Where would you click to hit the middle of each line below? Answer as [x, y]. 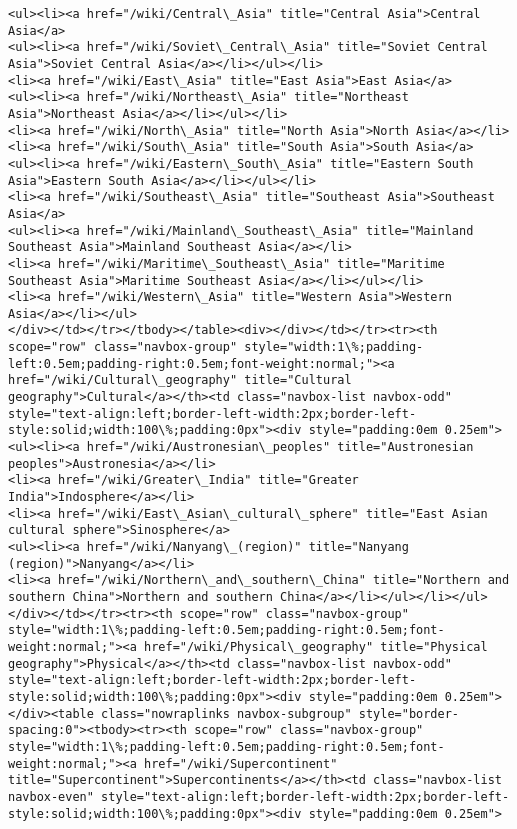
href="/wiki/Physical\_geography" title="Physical [316, 646]
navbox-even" [51, 796]
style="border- [409, 713]
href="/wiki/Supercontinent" [241, 763]
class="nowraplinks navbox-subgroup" [226, 713]
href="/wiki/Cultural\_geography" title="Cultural [180, 380]
